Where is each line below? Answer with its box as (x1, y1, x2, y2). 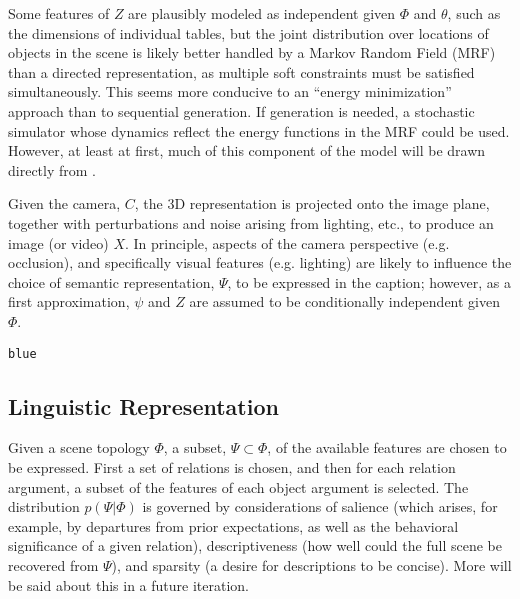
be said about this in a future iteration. (8, 574, 249, 595)
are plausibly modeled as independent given (128, 3, 396, 23)
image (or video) (8, 232, 109, 253)
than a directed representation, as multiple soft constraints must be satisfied (8, 61, 475, 82)
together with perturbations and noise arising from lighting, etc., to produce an (8, 212, 494, 233)
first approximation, (8, 291, 130, 312)
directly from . (8, 159, 96, 180)
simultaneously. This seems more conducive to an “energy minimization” (8, 81, 452, 102)
